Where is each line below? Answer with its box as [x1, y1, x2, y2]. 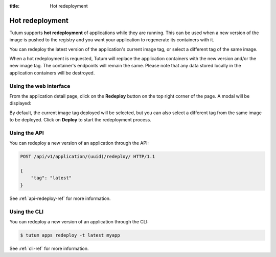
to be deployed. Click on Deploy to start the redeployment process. [9, 117, 152, 123]
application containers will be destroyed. [9, 69, 95, 76]
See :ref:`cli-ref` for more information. [9, 245, 89, 251]
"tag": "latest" [31, 175, 72, 181]
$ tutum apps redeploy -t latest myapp [20, 232, 120, 238]
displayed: [9, 100, 32, 107]
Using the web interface [9, 82, 71, 89]
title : [9, 3, 20, 9]
